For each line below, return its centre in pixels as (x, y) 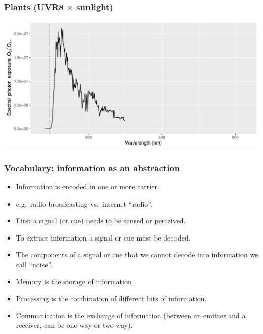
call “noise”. (34, 264)
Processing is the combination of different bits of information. (111, 298)
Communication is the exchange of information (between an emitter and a (131, 315)
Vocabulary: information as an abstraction (92, 168)
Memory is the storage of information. (75, 281)
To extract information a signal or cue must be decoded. (103, 237)
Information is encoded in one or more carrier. (87, 187)
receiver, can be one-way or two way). (74, 325)
